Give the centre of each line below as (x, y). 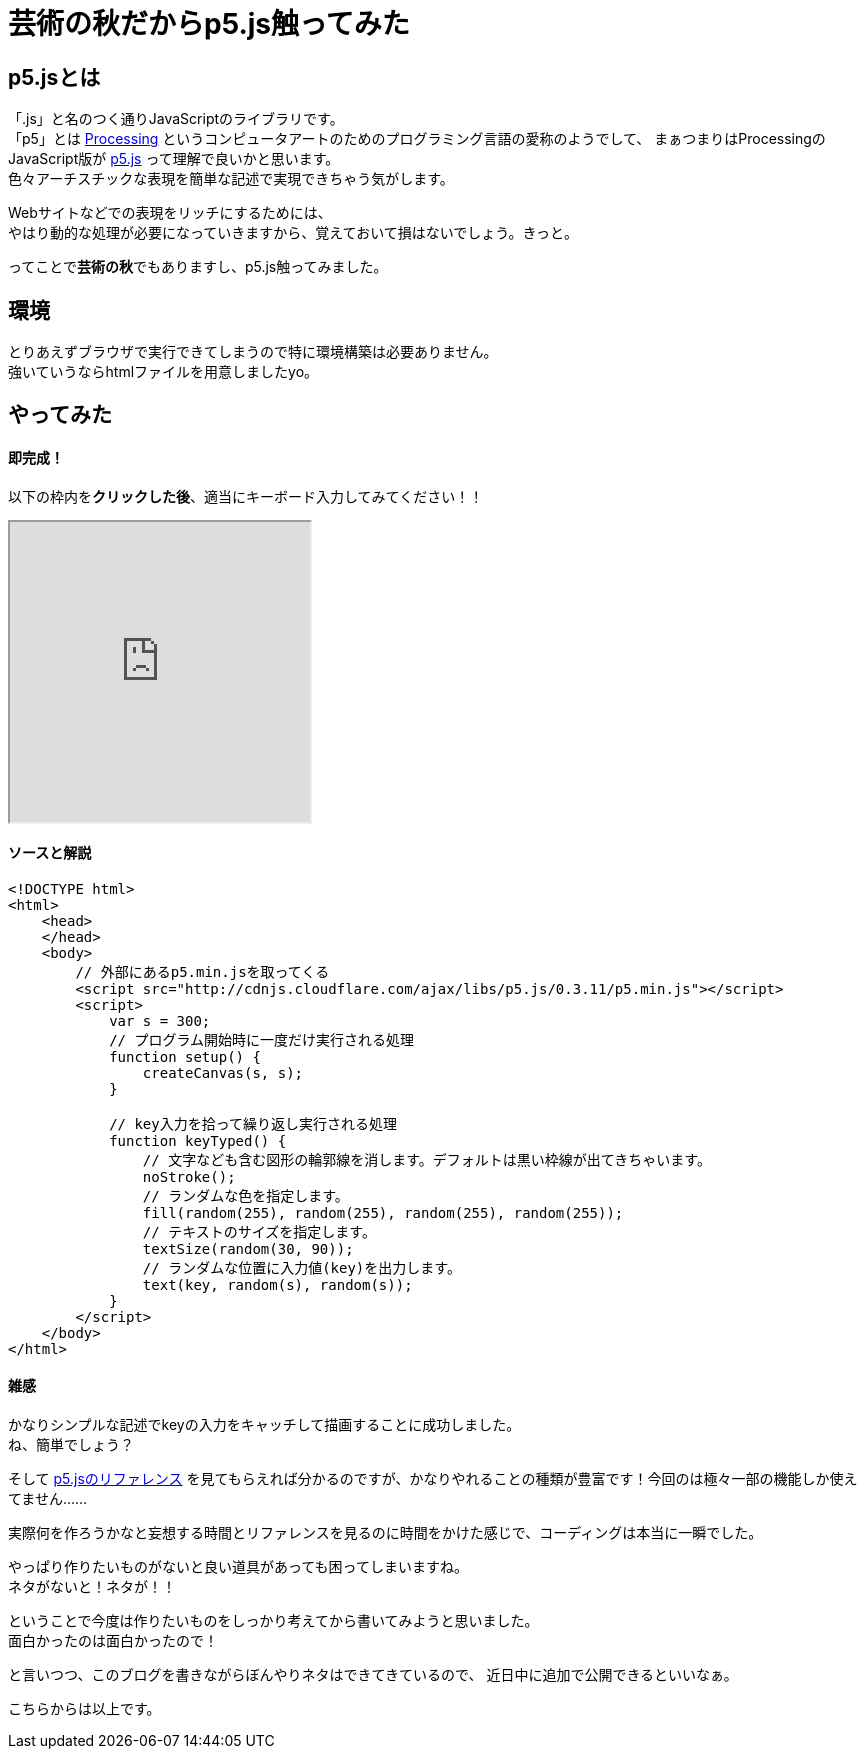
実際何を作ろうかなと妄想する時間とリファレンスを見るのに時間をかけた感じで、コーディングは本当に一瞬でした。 (385, 1533)
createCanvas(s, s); (223, 1072)
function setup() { (185, 1056)
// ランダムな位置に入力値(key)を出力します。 (301, 1267)
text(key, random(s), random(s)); (277, 1284)
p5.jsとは (54, 77)
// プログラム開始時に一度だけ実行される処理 (262, 1039)
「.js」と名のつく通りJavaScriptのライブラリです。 (176, 119)
